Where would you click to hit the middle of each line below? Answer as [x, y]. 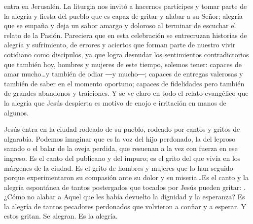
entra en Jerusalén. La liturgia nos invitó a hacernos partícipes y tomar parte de [126, 6]
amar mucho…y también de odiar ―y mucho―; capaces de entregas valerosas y [124, 74]
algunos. [16, 112]
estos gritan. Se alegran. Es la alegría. [61, 216]
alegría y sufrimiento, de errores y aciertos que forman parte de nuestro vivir [120, 45]
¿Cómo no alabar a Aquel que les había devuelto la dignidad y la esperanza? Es [125, 197]
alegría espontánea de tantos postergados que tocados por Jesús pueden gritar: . [125, 187]
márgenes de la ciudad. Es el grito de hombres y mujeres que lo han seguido [119, 168]
